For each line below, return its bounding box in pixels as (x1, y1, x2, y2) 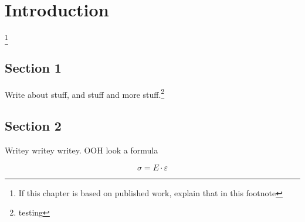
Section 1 (5, 58, 62, 76)
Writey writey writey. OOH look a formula (5, 144, 158, 156)
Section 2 (5, 117, 62, 135)
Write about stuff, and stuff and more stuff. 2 (5, 86, 165, 100)
